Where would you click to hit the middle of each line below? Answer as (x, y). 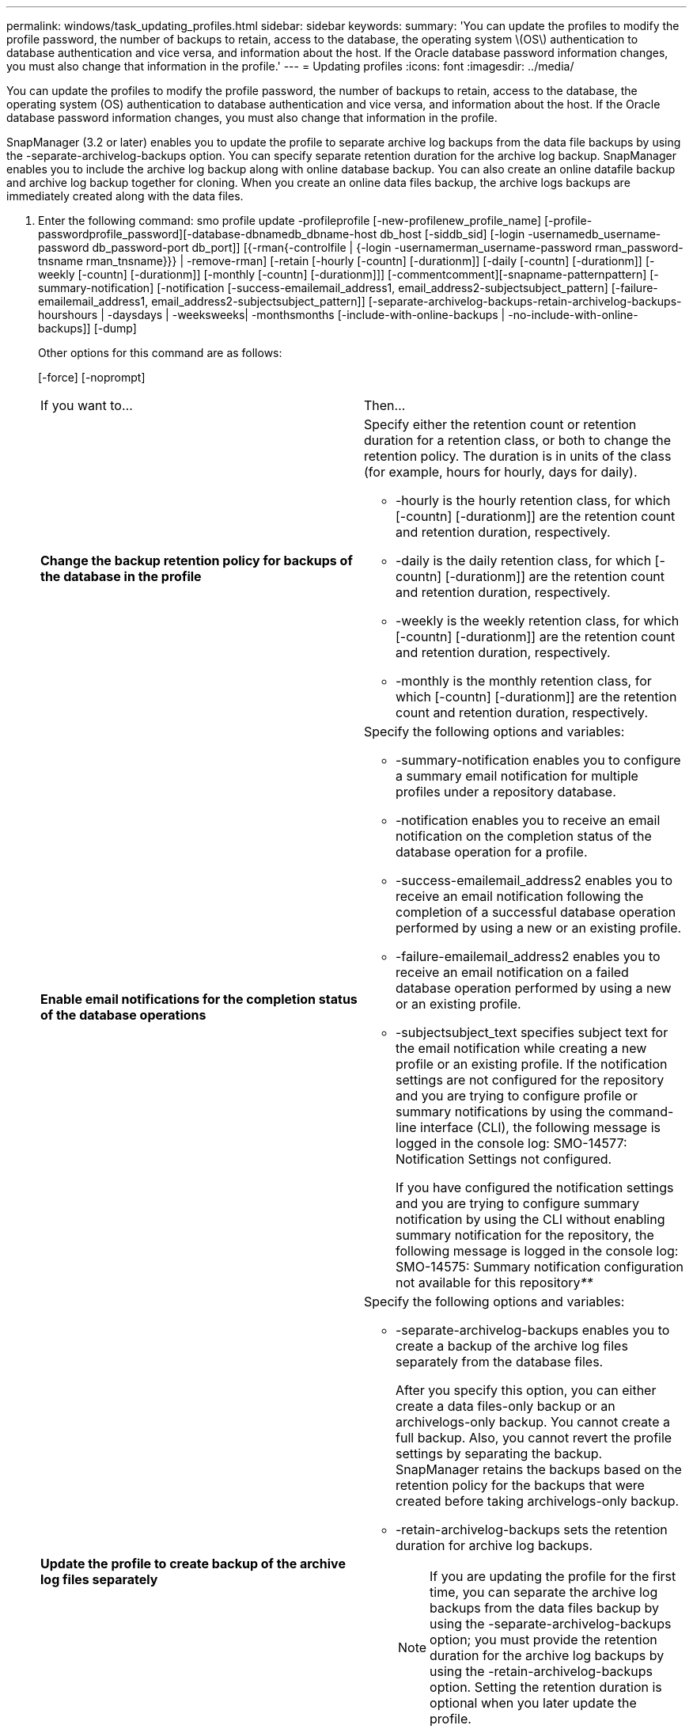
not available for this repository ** (494, 1282)
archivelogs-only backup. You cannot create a (533, 1422)
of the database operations (123, 1015)
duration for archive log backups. (494, 1545)
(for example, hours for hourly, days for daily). (501, 472)
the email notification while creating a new (521, 1048)
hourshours (68, 315)
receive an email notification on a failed (512, 972)
